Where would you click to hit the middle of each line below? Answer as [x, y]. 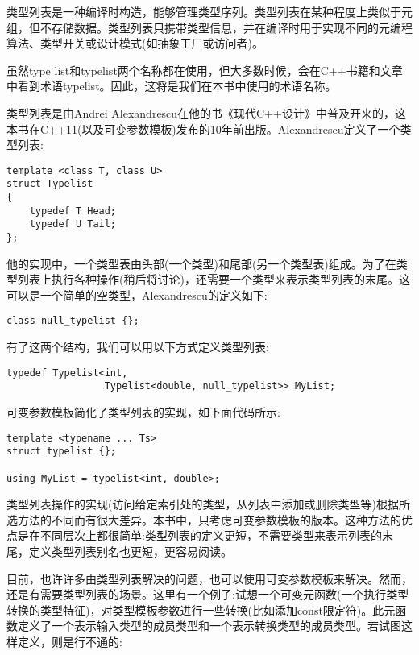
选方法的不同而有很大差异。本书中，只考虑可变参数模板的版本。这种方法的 [204, 519]
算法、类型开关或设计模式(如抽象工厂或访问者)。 [135, 43]
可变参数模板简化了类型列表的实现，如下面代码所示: [143, 412]
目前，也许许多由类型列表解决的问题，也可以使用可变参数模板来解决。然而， [209, 578]
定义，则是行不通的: [70, 641]
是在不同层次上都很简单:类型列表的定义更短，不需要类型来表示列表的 [199, 535]
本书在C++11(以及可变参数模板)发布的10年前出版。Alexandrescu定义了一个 [203, 129]
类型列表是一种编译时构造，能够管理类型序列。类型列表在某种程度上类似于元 [209, 11]
